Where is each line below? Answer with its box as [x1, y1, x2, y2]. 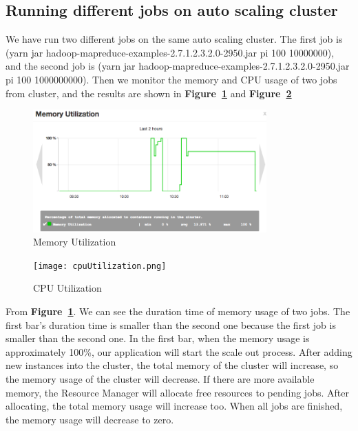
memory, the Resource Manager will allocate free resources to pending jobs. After [6, 385, 349, 399]
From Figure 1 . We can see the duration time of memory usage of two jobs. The [6, 303, 350, 318]
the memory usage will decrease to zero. [6, 412, 174, 426]
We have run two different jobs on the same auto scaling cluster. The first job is [6, 32, 343, 46]
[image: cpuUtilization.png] [33, 261, 167, 271]
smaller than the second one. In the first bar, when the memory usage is [6, 331, 310, 345]
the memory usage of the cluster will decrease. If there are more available [6, 371, 315, 385]
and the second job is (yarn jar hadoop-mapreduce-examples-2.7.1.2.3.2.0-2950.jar [6, 59, 350, 73]
